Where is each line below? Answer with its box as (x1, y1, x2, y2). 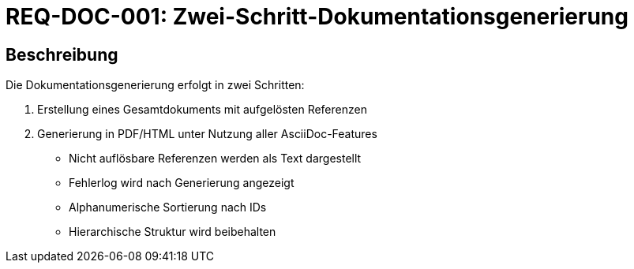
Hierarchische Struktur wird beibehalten (69, 225, 276, 239)
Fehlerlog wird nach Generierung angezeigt (69, 176, 294, 190)
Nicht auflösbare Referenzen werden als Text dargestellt (69, 151, 362, 166)
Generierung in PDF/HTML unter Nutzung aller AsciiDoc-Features (37, 127, 377, 141)
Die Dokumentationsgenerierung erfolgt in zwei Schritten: (6, 78, 305, 92)
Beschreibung (6, 44, 118, 65)
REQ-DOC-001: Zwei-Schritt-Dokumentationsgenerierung (6, 3, 628, 30)
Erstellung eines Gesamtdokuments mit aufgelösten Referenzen (37, 103, 367, 117)
